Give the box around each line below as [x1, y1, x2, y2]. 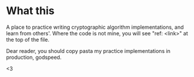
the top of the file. [6, 36, 50, 43]
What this [6, 4, 55, 18]
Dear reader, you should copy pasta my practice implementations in [6, 47, 171, 54]
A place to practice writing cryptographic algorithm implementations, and [6, 24, 184, 31]
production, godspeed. [6, 53, 62, 61]
